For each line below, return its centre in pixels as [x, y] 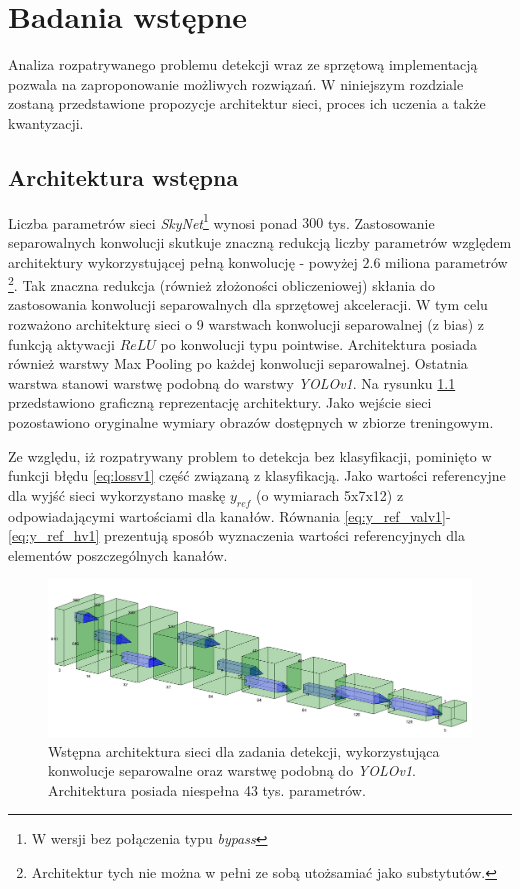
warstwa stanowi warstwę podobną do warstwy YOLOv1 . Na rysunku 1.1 [232, 382]
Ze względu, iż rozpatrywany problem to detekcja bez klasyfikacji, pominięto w [250, 455]
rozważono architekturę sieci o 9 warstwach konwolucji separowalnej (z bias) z [246, 323]
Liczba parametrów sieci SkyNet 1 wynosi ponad [153, 221]
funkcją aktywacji [61, 343]
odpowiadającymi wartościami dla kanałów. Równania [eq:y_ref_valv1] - [229, 515]
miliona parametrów [446, 261]
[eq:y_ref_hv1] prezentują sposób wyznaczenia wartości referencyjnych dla [236, 535]
